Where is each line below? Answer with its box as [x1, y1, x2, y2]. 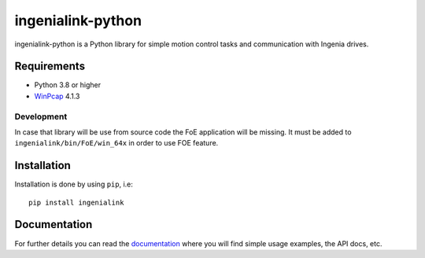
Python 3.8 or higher [34, 80, 102, 90]
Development [14, 111, 68, 122]
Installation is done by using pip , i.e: [14, 179, 134, 189]
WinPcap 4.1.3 [34, 91, 80, 101]
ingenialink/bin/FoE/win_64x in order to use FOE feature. [14, 138, 219, 148]
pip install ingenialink [28, 197, 124, 207]
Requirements [14, 60, 86, 73]
